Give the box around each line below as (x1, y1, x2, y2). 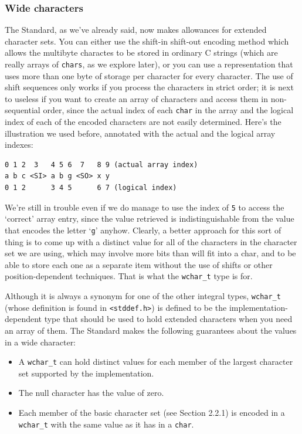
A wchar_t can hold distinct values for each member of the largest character (18, 355, 293, 368)
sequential (5, 104, 40, 116)
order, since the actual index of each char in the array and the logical (43, 104, 294, 116)
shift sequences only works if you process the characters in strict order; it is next (5, 81, 294, 93)
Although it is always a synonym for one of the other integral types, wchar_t (5, 290, 281, 301)
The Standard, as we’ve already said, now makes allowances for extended (5, 23, 267, 36)
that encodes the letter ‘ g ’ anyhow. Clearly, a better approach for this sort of (5, 223, 281, 236)
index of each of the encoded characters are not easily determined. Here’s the (5, 116, 281, 128)
